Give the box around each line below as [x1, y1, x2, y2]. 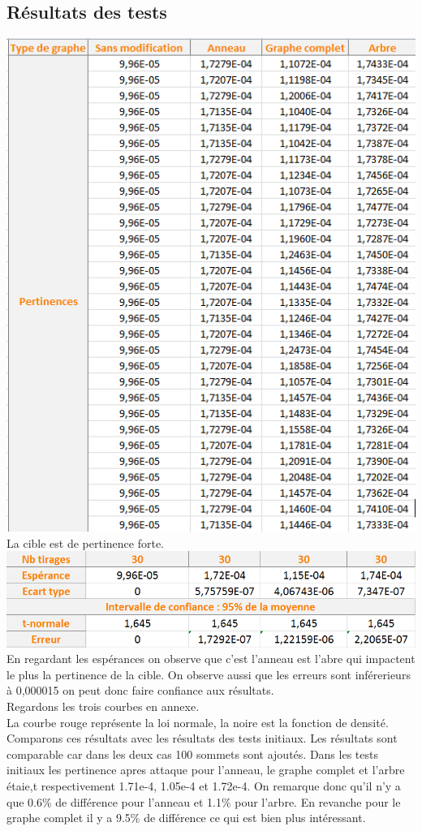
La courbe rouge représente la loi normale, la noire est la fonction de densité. [6, 713, 389, 730]
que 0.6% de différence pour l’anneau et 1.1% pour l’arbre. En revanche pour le [6, 793, 401, 810]
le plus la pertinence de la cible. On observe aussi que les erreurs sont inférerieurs [6, 665, 411, 682]
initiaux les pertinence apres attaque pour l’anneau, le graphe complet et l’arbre [6, 761, 405, 778]
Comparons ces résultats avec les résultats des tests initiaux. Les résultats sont [6, 730, 398, 747]
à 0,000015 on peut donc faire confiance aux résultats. [6, 682, 274, 699]
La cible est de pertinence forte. [6, 534, 164, 551]
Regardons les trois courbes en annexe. [6, 697, 200, 714]
